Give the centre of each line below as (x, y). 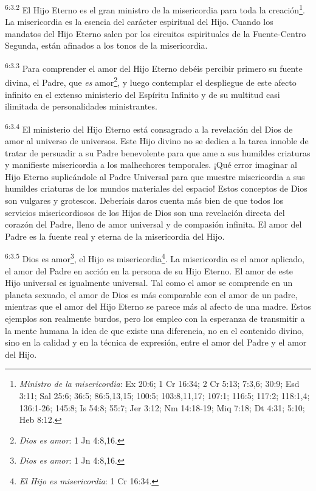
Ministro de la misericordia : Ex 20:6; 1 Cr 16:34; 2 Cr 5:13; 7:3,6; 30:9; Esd (159, 384)
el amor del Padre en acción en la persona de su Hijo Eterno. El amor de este (149, 270)
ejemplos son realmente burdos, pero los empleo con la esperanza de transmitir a (155, 318)
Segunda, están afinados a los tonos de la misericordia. (106, 45)
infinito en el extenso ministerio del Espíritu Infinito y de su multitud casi (143, 94)
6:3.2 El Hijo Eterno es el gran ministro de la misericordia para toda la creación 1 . (155, 9)
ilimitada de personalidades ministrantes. (81, 106)
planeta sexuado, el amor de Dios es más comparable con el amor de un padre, (151, 294)
